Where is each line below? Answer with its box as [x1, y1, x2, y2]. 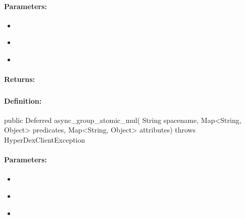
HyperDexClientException [4, 135, 85, 145]
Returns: [4, 74, 35, 84]
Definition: [4, 95, 42, 106]
